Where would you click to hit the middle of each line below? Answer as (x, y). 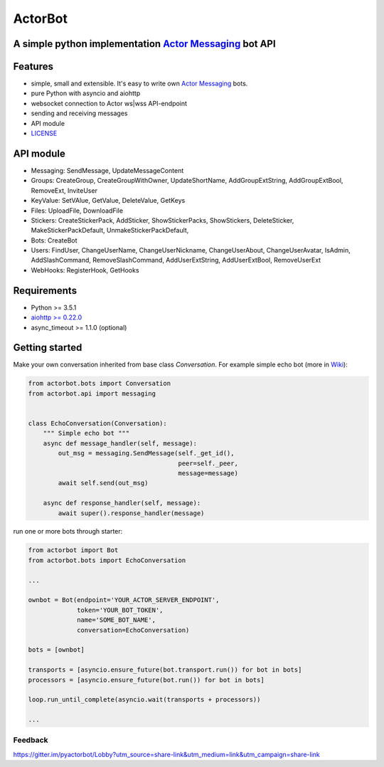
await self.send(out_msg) (103, 483)
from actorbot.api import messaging (92, 393)
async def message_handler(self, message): (120, 443)
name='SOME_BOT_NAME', (117, 620)
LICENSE (44, 133)
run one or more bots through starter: (68, 531)
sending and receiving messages (79, 113)
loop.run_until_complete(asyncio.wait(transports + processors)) (144, 700)
